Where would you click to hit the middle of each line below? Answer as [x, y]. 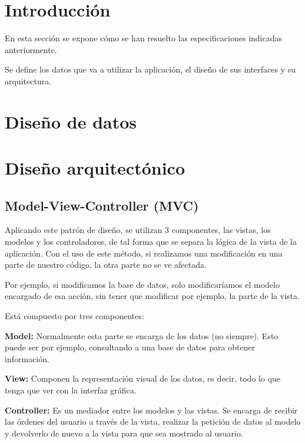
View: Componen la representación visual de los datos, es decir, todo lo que [142, 378]
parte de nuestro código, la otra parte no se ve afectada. [106, 265]
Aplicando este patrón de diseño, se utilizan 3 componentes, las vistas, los [138, 230]
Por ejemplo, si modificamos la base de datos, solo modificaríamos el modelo [142, 284]
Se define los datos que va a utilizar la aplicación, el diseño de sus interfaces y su [150, 69]
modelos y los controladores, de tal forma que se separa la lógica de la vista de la [151, 242]
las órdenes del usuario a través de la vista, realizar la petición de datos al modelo [153, 421]
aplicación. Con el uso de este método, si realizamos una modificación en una [144, 253]
